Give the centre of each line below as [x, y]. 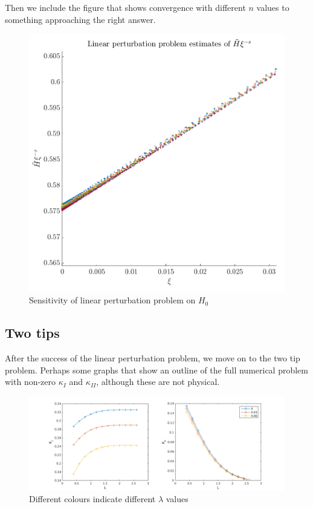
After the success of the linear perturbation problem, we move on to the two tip [153, 358]
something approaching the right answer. [80, 19]
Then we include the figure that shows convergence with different [125, 7]
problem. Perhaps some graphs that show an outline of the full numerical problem [156, 370]
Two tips [32, 333]
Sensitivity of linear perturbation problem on [112, 300]
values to [273, 7]
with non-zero [31, 382]
